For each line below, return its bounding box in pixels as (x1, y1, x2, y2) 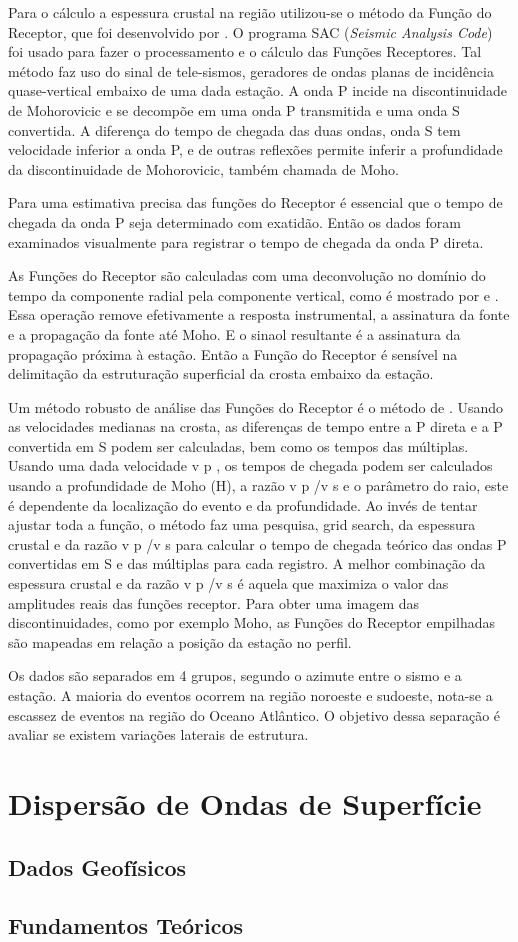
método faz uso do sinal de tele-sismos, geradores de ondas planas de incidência (8, 60, 494, 81)
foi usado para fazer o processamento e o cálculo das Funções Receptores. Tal (8, 41, 482, 62)
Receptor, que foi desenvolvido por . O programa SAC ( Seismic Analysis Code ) (8, 21, 493, 42)
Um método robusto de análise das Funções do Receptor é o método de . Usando (8, 396, 504, 417)
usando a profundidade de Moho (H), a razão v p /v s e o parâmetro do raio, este (8, 475, 509, 496)
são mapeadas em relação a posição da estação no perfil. (8, 631, 352, 652)
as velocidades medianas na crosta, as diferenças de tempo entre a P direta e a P (8, 416, 503, 437)
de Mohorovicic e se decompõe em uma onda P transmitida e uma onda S (8, 99, 460, 120)
